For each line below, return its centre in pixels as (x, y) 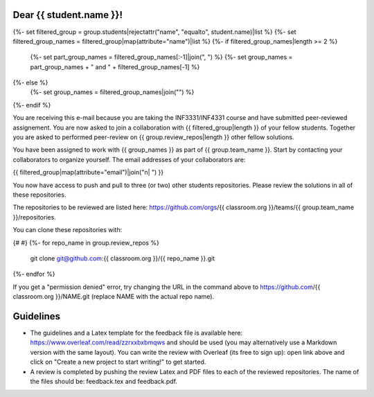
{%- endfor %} (34, 274)
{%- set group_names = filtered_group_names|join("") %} (112, 92)
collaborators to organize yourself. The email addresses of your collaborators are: (129, 159)
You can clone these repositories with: (68, 230)
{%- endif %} (32, 105)
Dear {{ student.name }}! (68, 15)
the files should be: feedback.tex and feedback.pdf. (104, 381)
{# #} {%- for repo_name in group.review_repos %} (86, 242)
